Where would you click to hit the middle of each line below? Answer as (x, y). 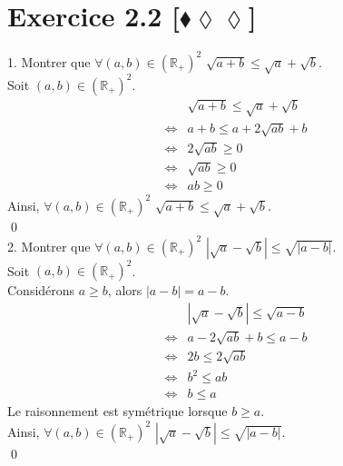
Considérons (41, 290)
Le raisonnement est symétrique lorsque (118, 411)
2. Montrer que (49, 246)
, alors (125, 290)
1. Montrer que (49, 61)
